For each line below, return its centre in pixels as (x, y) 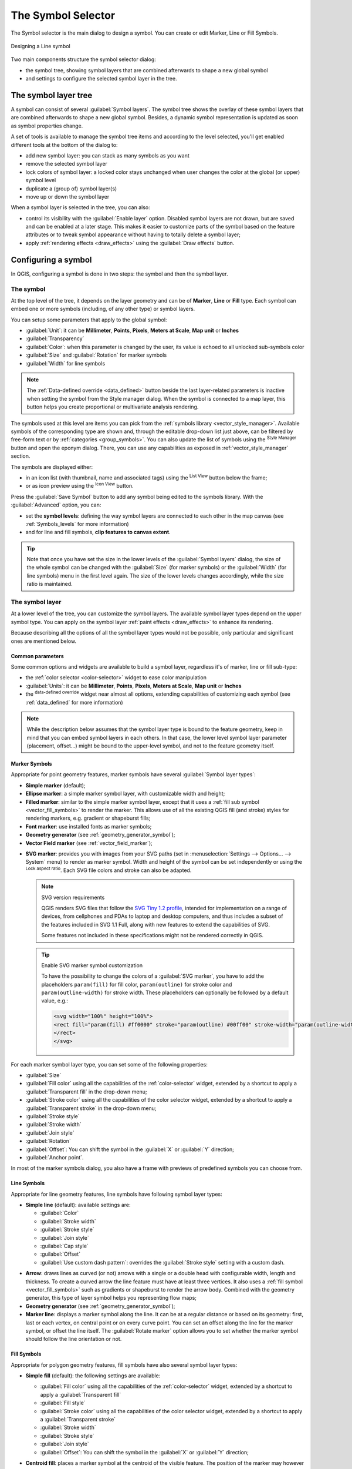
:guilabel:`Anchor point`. (55, 1157)
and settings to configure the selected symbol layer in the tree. (101, 79)
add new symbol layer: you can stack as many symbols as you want (108, 155)
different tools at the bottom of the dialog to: (64, 145)
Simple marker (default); (55, 785)
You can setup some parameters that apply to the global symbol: (89, 320)
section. (21, 456)
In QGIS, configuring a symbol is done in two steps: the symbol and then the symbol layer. (119, 274)
